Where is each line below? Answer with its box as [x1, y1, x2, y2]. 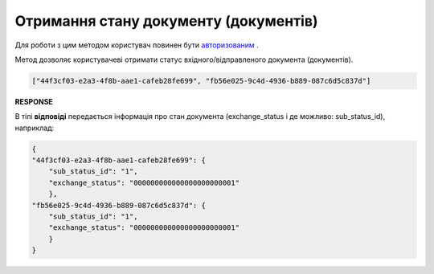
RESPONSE [14, 96, 54, 106]
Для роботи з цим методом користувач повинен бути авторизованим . [14, 40, 259, 50]
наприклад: [14, 123, 55, 133]
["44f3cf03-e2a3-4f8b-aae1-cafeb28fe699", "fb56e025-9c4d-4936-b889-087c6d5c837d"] [31, 76, 371, 85]
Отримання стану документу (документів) [14, 12, 318, 30]
